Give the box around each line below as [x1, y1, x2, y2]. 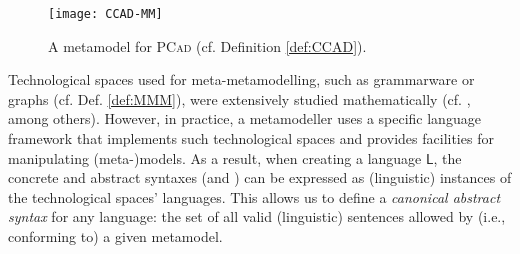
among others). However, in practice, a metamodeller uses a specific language [8, 108, 481, 129]
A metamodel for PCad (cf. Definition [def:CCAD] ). [48, 35, 367, 56]
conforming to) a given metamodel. [8, 226, 223, 246]
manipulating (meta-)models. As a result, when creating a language [8, 147, 422, 168]
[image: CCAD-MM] [48, 7, 163, 21]
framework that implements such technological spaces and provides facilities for [8, 128, 494, 149]
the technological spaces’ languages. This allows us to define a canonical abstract [8, 186, 501, 207]
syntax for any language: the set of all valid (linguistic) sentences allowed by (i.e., [8, 206, 506, 227]
